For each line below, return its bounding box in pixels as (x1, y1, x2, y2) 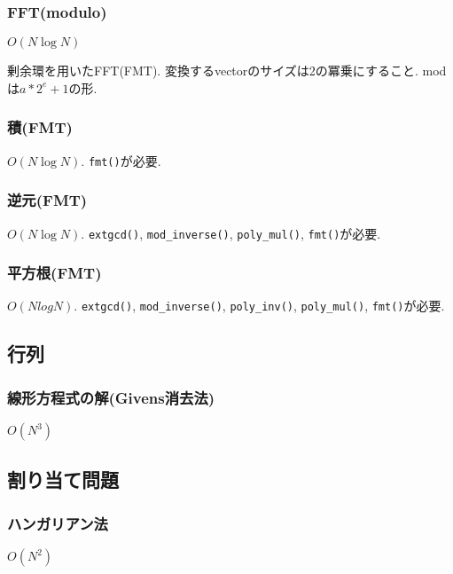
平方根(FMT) (7, 262, 102, 284)
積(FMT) (7, 116, 73, 138)
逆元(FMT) (7, 189, 88, 211)
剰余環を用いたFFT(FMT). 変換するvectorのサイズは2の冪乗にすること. (7, 61, 418, 80)
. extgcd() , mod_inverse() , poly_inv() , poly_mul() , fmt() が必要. (74, 296, 445, 315)
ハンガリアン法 (7, 512, 108, 534)
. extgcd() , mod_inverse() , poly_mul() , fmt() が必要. (81, 224, 381, 242)
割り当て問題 (7, 466, 119, 493)
